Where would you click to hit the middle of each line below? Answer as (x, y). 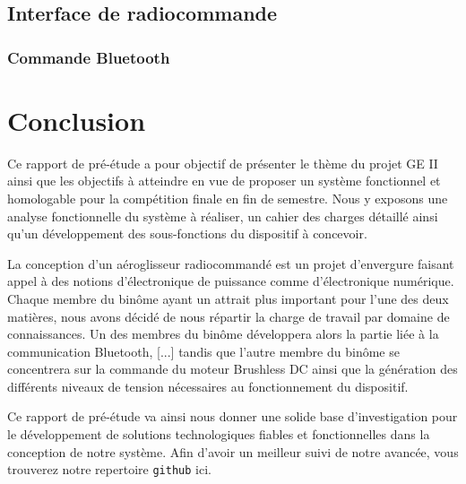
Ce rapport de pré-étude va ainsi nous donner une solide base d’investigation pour (233, 416)
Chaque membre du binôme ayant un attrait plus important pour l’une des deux (228, 298)
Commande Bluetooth (89, 57)
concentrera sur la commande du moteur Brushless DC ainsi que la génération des (233, 369)
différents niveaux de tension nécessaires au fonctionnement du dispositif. (208, 386)
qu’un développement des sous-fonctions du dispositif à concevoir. (187, 233)
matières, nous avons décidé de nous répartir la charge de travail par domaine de (229, 316)
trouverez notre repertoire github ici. (109, 469)
